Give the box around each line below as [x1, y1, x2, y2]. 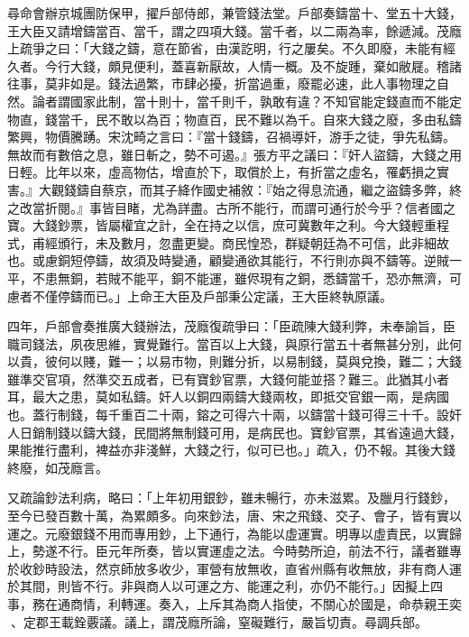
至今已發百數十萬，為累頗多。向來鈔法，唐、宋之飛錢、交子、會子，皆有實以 [7, 506, 462, 525]
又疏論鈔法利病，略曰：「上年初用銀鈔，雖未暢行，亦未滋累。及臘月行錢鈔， [7, 488, 455, 507]
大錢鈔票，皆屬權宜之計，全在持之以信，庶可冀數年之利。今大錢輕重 [32, 216, 437, 235]
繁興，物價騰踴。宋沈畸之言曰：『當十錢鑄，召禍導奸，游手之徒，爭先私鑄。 [7, 127, 455, 146]
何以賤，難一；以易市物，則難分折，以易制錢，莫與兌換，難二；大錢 [57, 352, 462, 371]
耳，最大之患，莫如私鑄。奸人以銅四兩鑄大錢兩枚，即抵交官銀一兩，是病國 [7, 387, 449, 406]
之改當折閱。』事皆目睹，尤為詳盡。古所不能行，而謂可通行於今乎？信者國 [7, 198, 443, 217]
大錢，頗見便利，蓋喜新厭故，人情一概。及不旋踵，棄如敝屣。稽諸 [69, 56, 462, 75]
